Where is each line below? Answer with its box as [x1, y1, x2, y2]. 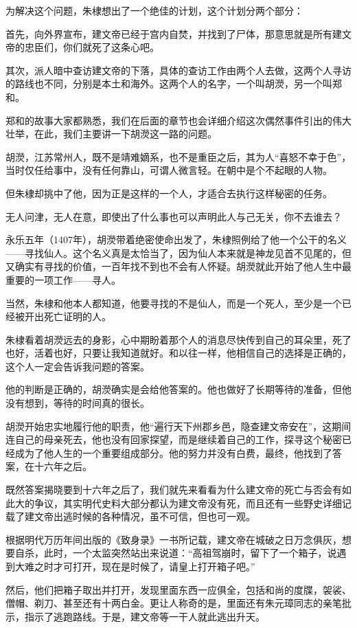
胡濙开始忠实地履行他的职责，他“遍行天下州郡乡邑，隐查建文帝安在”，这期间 [5, 418, 352, 433]
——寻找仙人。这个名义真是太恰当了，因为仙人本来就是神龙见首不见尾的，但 [5, 245, 352, 260]
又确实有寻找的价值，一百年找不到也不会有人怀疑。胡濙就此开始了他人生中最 [5, 259, 352, 273]
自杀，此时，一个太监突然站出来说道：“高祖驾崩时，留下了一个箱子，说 [14, 546, 337, 560]
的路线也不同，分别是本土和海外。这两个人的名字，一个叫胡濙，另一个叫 [5, 76, 332, 91]
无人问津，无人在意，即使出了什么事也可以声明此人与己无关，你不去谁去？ [5, 209, 342, 223]
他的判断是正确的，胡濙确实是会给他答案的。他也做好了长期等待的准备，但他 [5, 382, 352, 396]
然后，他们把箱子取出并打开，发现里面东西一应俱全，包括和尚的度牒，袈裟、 [5, 582, 352, 596]
